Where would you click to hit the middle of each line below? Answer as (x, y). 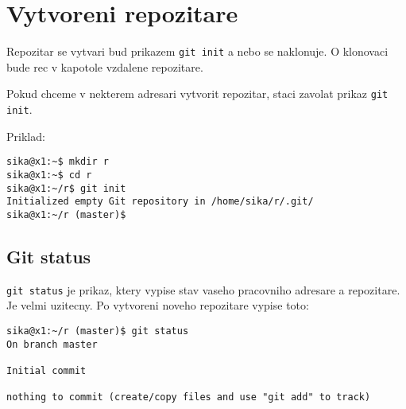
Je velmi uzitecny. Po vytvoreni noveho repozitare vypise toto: (158, 305)
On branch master (52, 344)
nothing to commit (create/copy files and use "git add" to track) (189, 397)
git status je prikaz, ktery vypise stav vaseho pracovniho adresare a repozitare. (203, 289)
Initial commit (46, 370)
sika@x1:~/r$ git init (66, 188)
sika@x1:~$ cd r (49, 175)
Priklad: (26, 136)
